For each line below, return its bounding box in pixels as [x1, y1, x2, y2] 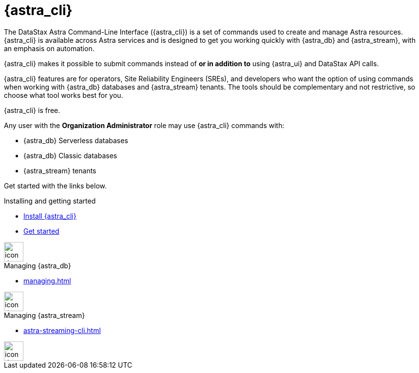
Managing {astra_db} [4, 261, 71, 270]
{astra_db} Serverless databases [23, 136, 128, 145]
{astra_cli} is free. [4, 106, 60, 114]
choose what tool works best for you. [4, 91, 123, 99]
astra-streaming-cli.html [23, 326, 101, 335]
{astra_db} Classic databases [23, 151, 117, 160]
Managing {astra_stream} [4, 311, 85, 319]
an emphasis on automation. [4, 44, 95, 53]
